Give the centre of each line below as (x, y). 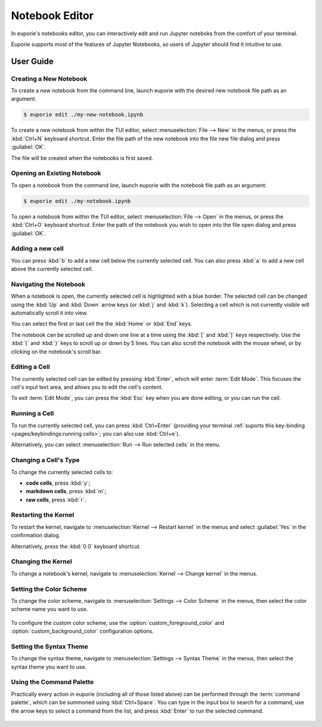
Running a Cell (32, 414)
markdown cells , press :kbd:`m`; (66, 491)
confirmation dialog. (36, 535)
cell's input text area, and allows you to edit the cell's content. (87, 387)
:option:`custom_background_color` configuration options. (83, 631)
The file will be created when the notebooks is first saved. (82, 158)
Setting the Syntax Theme (50, 646)
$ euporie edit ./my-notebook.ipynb (77, 201)
